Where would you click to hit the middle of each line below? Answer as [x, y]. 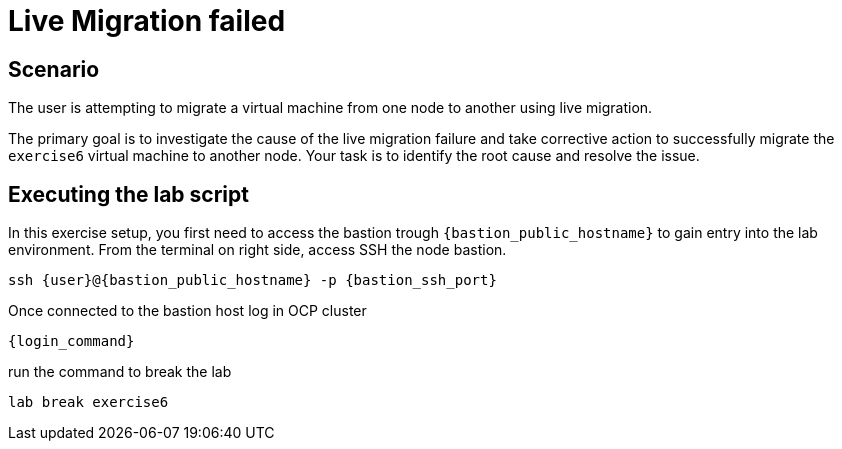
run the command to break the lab [120, 372]
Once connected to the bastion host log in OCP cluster [187, 311]
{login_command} [71, 341]
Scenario [54, 69]
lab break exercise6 [88, 402]
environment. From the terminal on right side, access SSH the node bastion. [257, 250]
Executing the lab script [128, 194]
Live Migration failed [147, 21]
